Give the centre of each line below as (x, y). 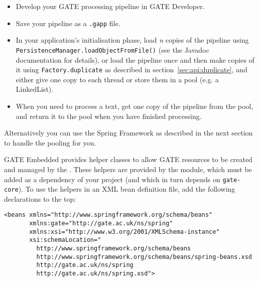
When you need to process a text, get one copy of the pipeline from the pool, (135, 106)
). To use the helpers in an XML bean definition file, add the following (127, 189)
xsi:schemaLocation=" (65, 240)
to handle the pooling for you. (50, 142)
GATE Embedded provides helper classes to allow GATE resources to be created (128, 159)
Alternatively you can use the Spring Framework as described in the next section (128, 133)
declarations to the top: (40, 198)
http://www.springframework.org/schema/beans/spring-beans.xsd (144, 257)
